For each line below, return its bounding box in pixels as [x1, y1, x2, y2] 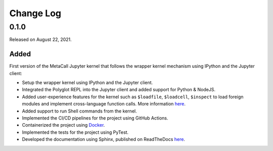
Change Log [9, 8, 62, 19]
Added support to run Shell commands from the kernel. [22, 108, 137, 114]
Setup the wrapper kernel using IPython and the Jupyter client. [22, 80, 153, 86]
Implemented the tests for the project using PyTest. [22, 129, 129, 135]
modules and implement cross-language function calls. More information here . [22, 101, 186, 107]
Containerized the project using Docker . [22, 122, 105, 128]
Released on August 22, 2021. [9, 36, 72, 43]
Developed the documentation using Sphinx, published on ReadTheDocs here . [22, 136, 186, 142]
